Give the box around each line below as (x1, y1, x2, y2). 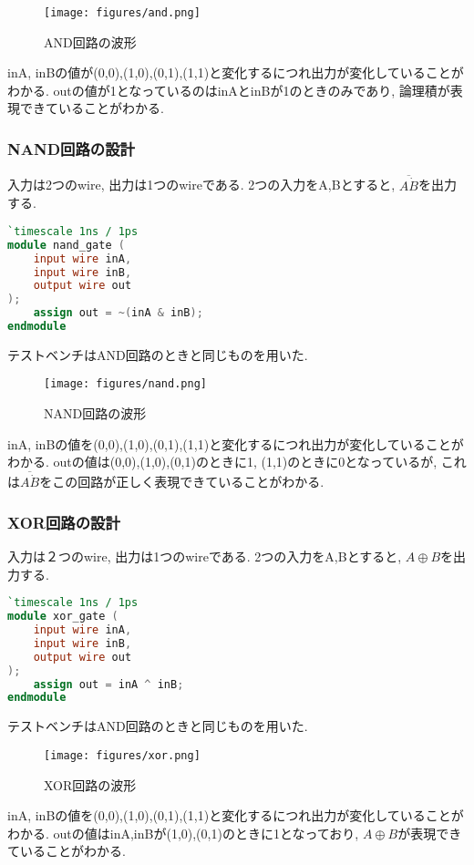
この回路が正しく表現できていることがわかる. (52, 472, 325, 491)
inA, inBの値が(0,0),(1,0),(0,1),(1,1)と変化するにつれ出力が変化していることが (7, 63, 464, 82)
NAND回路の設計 (7, 137, 135, 160)
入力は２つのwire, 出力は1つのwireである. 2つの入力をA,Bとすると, (7, 547, 402, 566)
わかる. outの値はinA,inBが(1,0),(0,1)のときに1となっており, (7, 823, 359, 842)
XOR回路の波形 (44, 775, 137, 794)
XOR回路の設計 (7, 510, 120, 533)
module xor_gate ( (7, 610, 118, 623)
